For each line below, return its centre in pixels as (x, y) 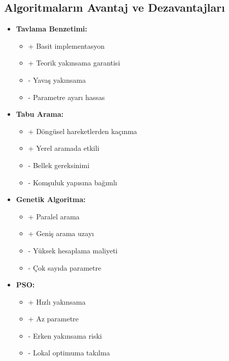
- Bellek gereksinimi (59, 165)
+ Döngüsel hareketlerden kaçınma (83, 131)
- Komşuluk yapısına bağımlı (73, 182)
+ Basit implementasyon (67, 45)
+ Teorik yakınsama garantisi (74, 63)
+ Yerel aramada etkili (64, 148)
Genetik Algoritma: (51, 199)
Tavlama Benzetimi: (52, 29)
